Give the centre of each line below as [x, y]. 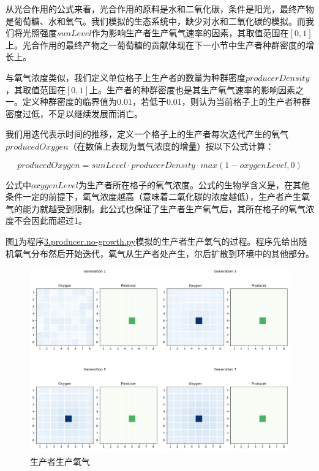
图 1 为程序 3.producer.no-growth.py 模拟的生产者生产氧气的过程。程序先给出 [152, 241]
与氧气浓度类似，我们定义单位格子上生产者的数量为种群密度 [126, 77]
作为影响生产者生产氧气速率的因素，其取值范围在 [190, 33]
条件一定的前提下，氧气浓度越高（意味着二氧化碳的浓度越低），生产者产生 [153, 197]
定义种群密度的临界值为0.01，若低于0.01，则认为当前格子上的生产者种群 [166, 101]
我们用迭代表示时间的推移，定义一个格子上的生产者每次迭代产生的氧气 [147, 134]
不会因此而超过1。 [50, 220]
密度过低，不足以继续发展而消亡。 [74, 113]
